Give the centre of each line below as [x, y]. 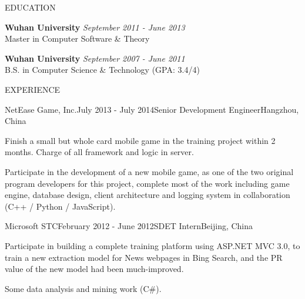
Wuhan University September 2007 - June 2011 [95, 58]
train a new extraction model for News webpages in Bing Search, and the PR [144, 257]
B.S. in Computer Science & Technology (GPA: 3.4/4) [102, 70]
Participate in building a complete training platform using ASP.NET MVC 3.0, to [152, 245]
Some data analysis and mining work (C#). [83, 288]
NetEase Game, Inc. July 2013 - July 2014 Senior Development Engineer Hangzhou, [152, 109]
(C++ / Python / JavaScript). [60, 206]
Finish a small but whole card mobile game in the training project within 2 [140, 140]
